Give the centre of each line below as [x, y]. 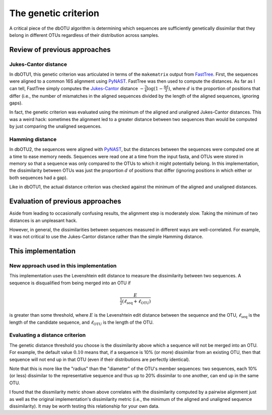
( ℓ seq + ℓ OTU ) [137, 302]
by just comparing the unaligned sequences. [55, 127]
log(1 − [155, 88]
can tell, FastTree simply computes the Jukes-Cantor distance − [77, 88]
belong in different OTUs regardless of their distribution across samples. [84, 35]
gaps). [16, 103]
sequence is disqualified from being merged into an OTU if [70, 283]
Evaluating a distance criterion [48, 335]
